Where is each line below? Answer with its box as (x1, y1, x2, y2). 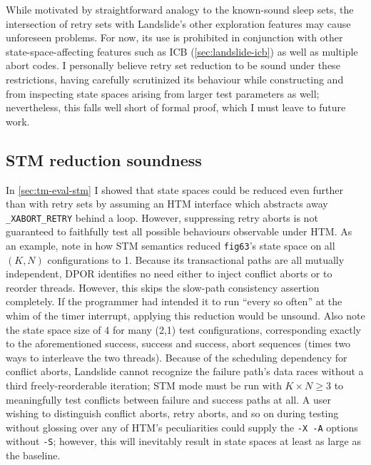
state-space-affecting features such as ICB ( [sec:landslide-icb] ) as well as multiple (6, 44, 358, 58)
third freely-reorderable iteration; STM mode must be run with (6, 377, 282, 392)
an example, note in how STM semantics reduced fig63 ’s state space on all (6, 237, 335, 252)
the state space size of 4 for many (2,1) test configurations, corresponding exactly (6, 322, 361, 337)
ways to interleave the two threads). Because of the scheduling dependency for (6, 349, 347, 364)
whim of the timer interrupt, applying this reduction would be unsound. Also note (6, 308, 365, 323)
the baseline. (6, 448, 61, 463)
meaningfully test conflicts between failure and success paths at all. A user (6, 392, 331, 407)
